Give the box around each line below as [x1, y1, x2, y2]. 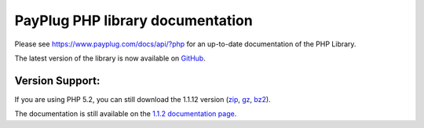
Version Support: [14, 74, 101, 87]
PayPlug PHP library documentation [14, 12, 253, 29]
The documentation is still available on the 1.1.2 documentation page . [14, 109, 237, 119]
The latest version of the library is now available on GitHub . [14, 53, 206, 63]
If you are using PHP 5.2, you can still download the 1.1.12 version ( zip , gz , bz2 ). [14, 94, 271, 104]
